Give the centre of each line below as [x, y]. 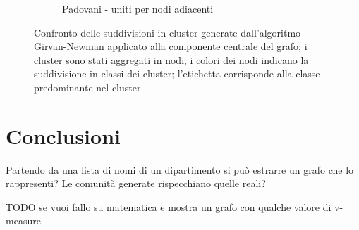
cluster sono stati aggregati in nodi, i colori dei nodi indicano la [171, 59]
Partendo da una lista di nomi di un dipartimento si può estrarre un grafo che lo [180, 169]
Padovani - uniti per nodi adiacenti [138, 8]
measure [23, 221]
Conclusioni [63, 135]
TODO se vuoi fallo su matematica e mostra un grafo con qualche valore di [169, 206]
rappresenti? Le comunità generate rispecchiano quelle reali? [136, 183]
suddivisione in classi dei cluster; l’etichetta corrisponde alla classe [177, 74]
